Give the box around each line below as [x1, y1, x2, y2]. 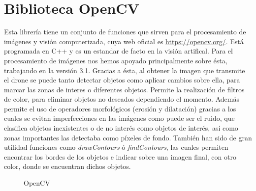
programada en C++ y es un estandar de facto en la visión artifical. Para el [4, 46, 233, 56]
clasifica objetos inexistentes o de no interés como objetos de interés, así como [4, 123, 238, 133]
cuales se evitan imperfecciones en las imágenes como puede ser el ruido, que [4, 113, 235, 123]
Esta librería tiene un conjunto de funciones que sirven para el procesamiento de [4, 27, 246, 37]
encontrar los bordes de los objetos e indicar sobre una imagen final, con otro [4, 151, 236, 162]
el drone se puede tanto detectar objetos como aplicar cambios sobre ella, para [4, 75, 240, 85]
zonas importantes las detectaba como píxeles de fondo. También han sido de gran [4, 132, 252, 142]
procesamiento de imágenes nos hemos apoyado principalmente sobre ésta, [4, 55, 227, 65]
